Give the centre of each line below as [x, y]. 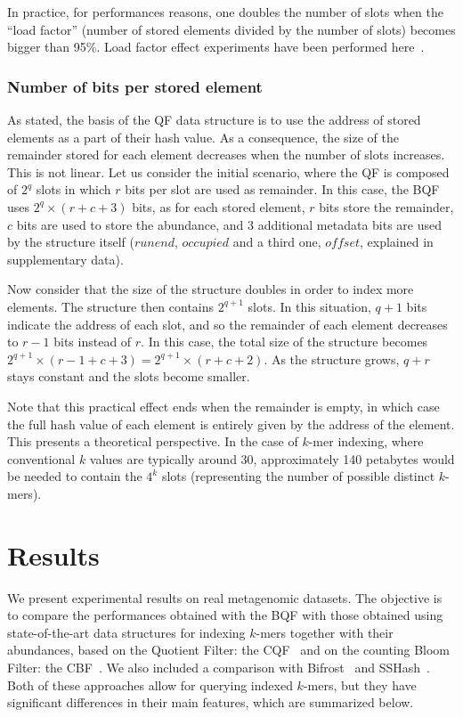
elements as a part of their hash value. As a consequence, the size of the [203, 137]
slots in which [73, 189]
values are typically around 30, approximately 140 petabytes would [272, 458]
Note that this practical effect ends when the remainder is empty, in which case [223, 406]
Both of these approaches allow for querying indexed [150, 684]
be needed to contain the [75, 476]
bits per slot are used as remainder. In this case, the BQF [282, 189]
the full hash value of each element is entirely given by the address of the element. [231, 424]
